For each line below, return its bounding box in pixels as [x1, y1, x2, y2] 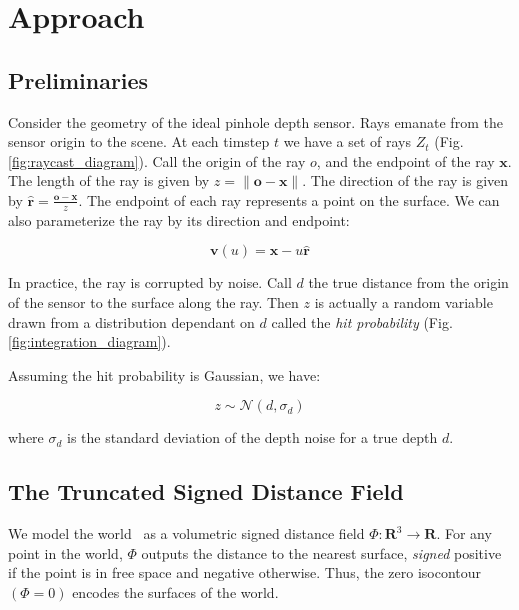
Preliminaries [8, 64, 149, 95]
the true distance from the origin [308, 272, 509, 293]
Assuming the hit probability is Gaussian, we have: [8, 364, 321, 385]
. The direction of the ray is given [302, 170, 509, 191]
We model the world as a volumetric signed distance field [8, 523, 365, 544]
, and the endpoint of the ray [316, 150, 495, 171]
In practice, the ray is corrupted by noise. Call [8, 272, 292, 293]
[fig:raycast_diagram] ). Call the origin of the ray [8, 150, 306, 171]
